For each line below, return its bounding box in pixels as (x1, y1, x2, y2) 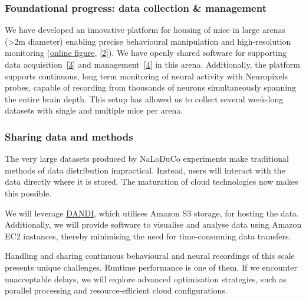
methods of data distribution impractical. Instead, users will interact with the (5, 164, 285, 176)
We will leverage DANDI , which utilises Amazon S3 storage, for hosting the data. (5, 206, 299, 219)
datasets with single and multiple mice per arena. (5, 104, 183, 116)
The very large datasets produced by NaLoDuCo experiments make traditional (5, 152, 289, 165)
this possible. (5, 186, 52, 199)
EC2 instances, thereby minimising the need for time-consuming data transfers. (5, 229, 291, 242)
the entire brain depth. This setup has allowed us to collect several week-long (5, 92, 284, 105)
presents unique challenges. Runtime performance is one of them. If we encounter (5, 261, 298, 273)
